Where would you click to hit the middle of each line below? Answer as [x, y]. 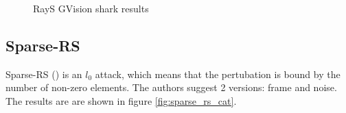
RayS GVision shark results [91, 8]
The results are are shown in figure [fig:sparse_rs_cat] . [121, 100]
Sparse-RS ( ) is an [44, 74]
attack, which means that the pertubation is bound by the [218, 74]
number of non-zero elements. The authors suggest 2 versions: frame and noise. [171, 87]
